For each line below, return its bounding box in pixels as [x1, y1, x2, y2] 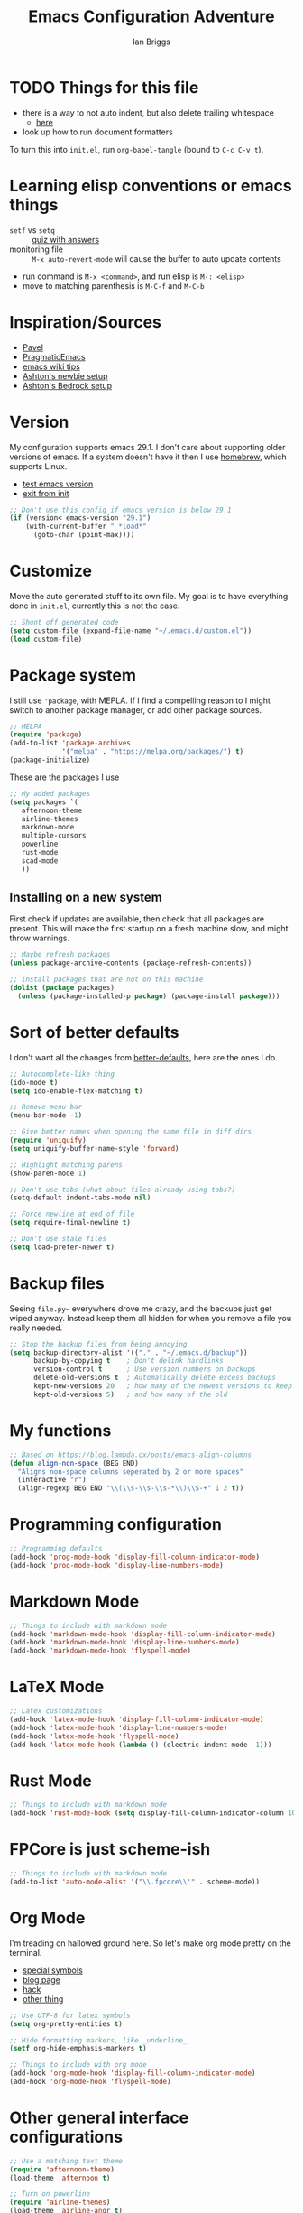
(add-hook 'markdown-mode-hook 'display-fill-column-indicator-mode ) [9, 1629, 277, 1639]
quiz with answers [32, 234, 100, 245]
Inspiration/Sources [9, 311, 162, 332]
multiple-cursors [21, 831, 87, 840]
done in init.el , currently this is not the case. [9, 600, 180, 611]
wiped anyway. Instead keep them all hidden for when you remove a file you [9, 1312, 292, 1323]
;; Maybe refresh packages [9, 950, 111, 959]
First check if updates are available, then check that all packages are [9, 913, 265, 924]
